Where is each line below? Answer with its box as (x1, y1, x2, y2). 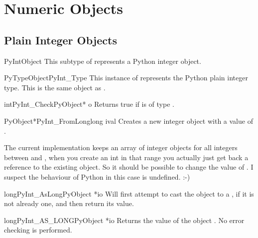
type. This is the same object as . (4, 82, 106, 92)
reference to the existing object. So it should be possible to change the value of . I (4, 162, 254, 172)
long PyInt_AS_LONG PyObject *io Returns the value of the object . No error (4, 215, 245, 225)
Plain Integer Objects (4, 32, 117, 47)
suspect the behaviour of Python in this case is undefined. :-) (4, 171, 190, 182)
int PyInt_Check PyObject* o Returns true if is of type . (4, 99, 174, 109)
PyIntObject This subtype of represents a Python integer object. (4, 55, 201, 66)
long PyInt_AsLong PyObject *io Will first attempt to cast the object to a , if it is (4, 188, 254, 199)
